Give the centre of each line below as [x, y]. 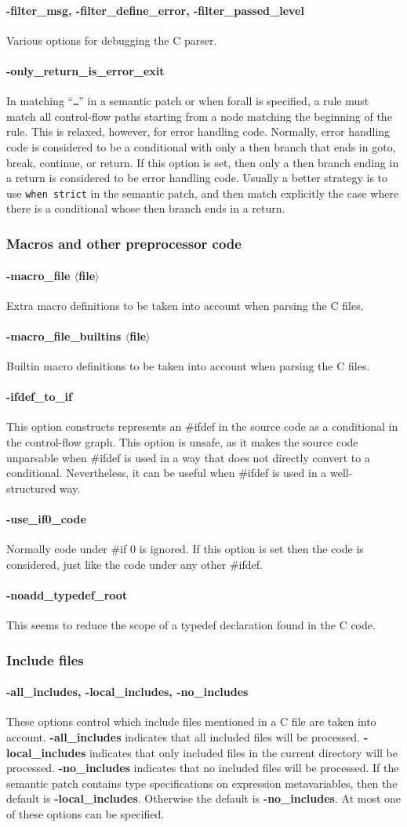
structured [31, 488]
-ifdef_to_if [39, 397]
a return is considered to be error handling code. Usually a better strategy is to [197, 178]
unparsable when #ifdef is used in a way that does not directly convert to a [188, 457]
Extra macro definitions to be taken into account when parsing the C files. [185, 305]
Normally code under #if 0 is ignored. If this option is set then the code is [185, 549]
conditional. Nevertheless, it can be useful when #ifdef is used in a [167, 473]
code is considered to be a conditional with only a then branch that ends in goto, [201, 147]
